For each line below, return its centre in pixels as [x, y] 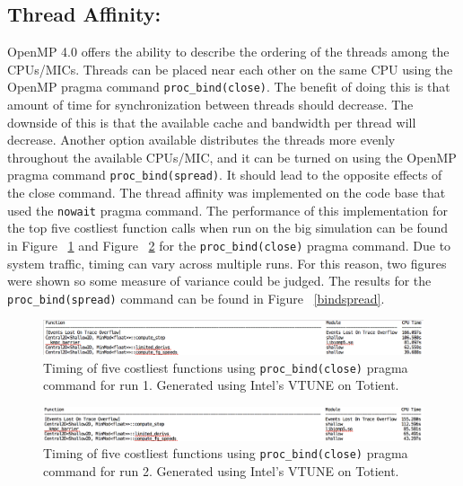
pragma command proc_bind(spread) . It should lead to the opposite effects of [225, 175]
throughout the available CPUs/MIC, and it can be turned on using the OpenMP [232, 157]
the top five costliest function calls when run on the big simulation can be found [228, 228]
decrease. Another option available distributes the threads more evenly [201, 140]
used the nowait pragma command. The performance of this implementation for [227, 210]
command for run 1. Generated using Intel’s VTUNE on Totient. [221, 385]
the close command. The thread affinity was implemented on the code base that [227, 193]
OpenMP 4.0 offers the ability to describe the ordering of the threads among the [228, 52]
